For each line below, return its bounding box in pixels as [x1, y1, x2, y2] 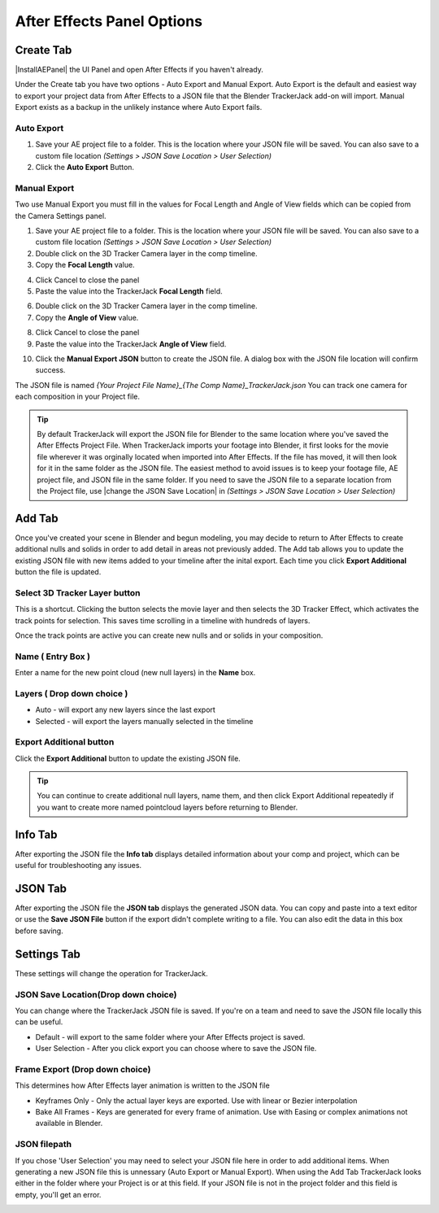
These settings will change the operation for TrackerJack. [15, 968, 209, 978]
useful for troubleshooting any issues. [15, 861, 142, 870]
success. [35, 365, 66, 375]
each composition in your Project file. [15, 391, 141, 402]
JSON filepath [15, 1139, 72, 1150]
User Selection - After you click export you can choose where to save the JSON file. [35, 1044, 317, 1054]
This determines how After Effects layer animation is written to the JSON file [15, 1080, 270, 1090]
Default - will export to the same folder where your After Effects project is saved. [35, 1032, 306, 1041]
